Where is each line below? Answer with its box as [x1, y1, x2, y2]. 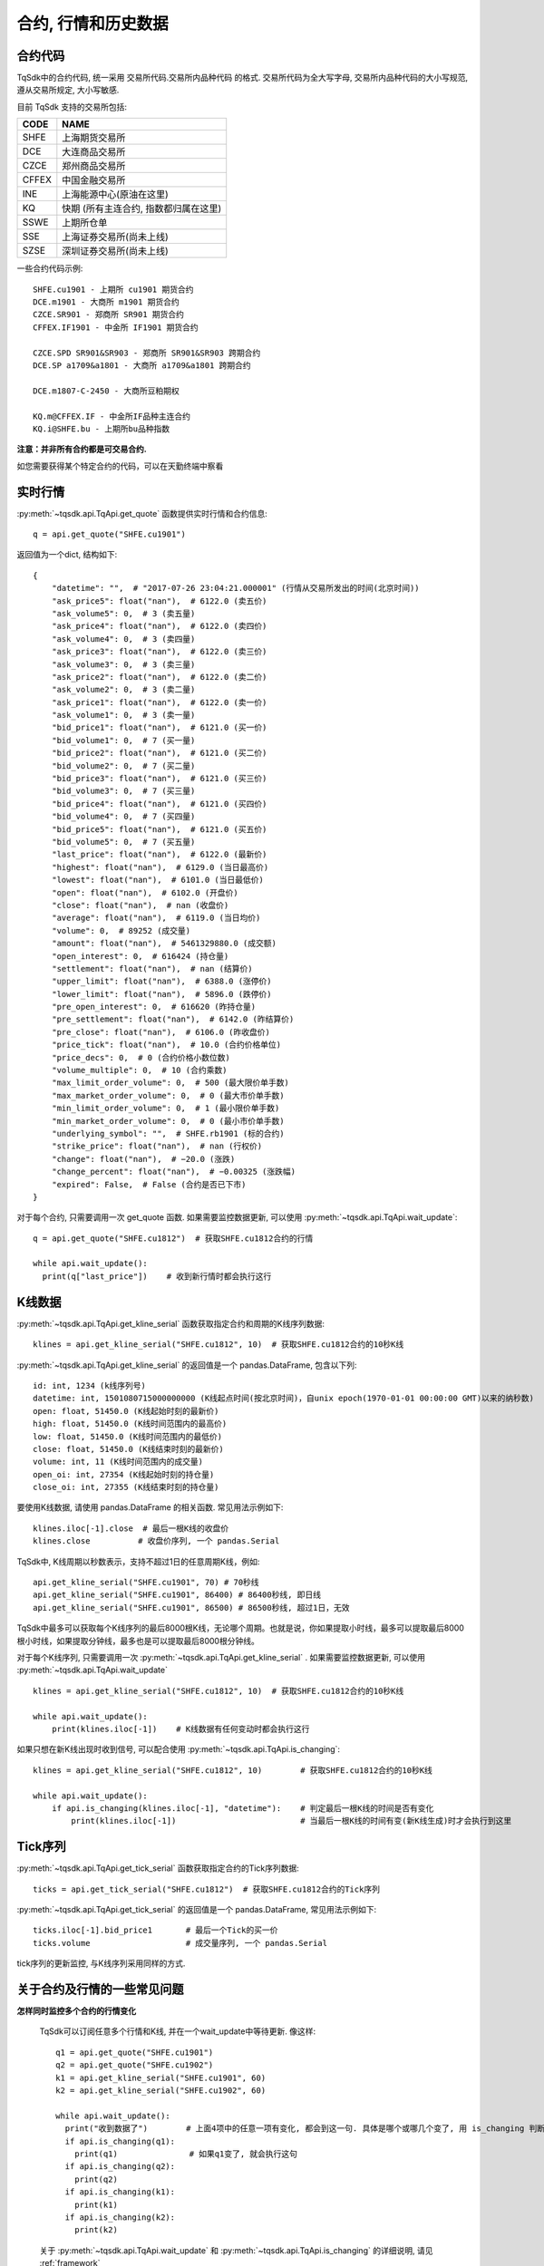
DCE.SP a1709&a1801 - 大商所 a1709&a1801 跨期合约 [33, 360, 251, 371]
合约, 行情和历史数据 [16, 14, 170, 34]
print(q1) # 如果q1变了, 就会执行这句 [73, 2148, 298, 2159]
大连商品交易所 [62, 146, 126, 159]
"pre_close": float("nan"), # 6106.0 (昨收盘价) [51, 1027, 271, 1037]
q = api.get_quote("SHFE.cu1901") [33, 529, 186, 539]
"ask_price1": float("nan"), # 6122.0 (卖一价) [51, 697, 267, 707]
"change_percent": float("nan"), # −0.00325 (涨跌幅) [51, 1167, 296, 1177]
